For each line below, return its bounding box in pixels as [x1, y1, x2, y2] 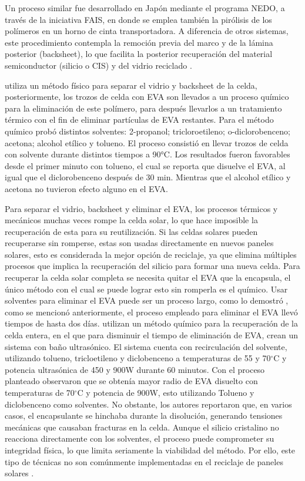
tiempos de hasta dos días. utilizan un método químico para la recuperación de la [5, 317, 298, 329]
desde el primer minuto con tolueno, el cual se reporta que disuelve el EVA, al [5, 159, 286, 171]
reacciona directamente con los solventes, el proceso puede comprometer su [5, 432, 274, 445]
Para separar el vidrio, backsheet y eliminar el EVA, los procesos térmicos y [5, 202, 278, 214]
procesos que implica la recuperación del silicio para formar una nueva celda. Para [5, 260, 300, 272]
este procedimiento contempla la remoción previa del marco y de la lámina [5, 36, 273, 48]
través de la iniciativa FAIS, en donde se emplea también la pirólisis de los [5, 13, 272, 25]
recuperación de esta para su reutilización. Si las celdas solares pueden [5, 225, 258, 237]
